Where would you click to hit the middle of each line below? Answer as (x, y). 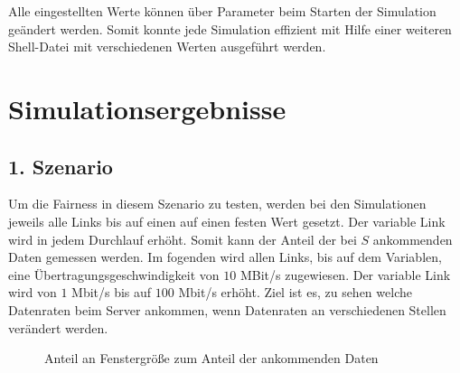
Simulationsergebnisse (147, 108)
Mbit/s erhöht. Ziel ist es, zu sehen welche (295, 292)
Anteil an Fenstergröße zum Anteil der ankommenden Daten (211, 358)
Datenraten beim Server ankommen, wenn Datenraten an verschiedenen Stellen (227, 309)
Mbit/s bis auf (112, 292)
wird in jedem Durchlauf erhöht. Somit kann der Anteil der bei (183, 239)
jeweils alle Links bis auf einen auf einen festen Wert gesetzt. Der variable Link (227, 221)
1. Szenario (61, 166)
